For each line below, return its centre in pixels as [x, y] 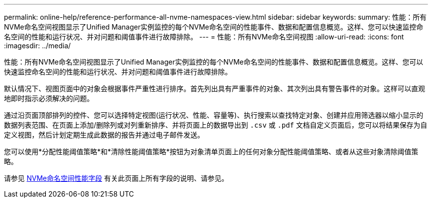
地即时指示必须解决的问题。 [49, 98]
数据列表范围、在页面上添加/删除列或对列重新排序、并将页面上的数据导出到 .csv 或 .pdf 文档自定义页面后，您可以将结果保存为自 [216, 125]
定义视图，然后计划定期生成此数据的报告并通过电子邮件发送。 [104, 135]
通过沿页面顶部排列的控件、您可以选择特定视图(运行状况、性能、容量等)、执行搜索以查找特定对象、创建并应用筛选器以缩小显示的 [214, 115]
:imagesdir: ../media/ [37, 46]
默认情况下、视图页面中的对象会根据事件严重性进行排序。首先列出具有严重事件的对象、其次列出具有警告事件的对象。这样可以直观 [215, 88]
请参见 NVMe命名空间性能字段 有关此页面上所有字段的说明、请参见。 [116, 178]
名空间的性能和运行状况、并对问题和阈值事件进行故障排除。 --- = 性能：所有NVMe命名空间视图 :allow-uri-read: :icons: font [204, 37]
